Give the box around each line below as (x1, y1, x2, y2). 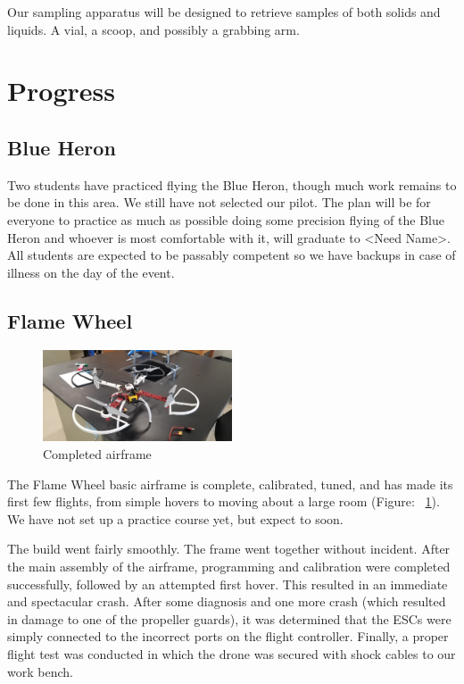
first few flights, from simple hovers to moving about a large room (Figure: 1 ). (7, 492, 440, 511)
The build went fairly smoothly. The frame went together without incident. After (7, 539, 451, 558)
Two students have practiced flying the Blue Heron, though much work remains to (7, 175, 457, 194)
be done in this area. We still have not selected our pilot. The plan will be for (7, 193, 431, 212)
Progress (7, 72, 115, 109)
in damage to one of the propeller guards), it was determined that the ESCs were (7, 609, 452, 628)
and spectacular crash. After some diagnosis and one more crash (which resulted (7, 592, 446, 611)
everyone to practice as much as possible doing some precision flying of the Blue (7, 210, 444, 229)
